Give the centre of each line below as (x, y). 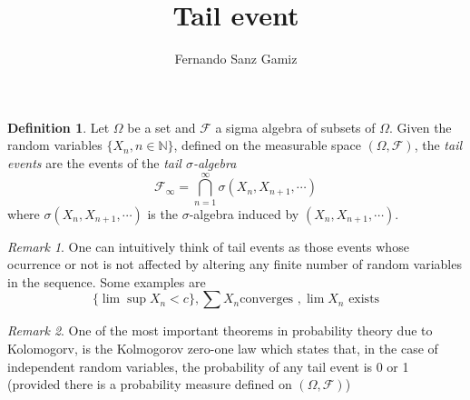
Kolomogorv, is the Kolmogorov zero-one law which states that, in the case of (223, 348)
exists (364, 300)
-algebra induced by (244, 213)
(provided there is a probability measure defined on (150, 384)
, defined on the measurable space (267, 145)
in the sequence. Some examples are (107, 281)
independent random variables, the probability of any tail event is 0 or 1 (208, 366)
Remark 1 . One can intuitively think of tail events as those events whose (208, 246)
